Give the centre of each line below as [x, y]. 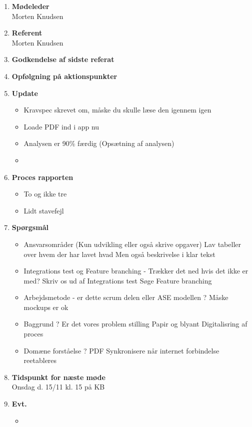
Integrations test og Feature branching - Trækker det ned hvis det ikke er [136, 271]
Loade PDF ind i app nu [61, 126]
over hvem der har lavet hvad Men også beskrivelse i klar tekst [119, 254]
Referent [27, 33]
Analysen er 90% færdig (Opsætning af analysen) [99, 143]
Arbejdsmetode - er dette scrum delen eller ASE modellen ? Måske [126, 297]
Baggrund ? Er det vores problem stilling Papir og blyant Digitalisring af [135, 324]
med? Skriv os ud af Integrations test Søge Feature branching [118, 280]
